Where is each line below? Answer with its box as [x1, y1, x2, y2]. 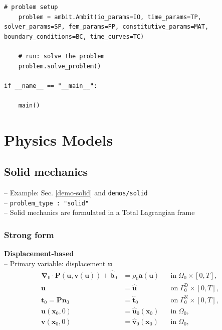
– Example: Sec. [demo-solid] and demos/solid [4, 187, 148, 198]
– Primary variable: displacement [4, 258, 106, 268]
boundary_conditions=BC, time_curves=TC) [4, 33, 144, 40]
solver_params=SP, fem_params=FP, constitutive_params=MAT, [4, 23, 209, 31]
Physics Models [4, 129, 113, 150]
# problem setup [4, 4, 58, 11]
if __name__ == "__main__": [4, 82, 98, 89]
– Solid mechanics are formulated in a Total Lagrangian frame [4, 207, 195, 217]
